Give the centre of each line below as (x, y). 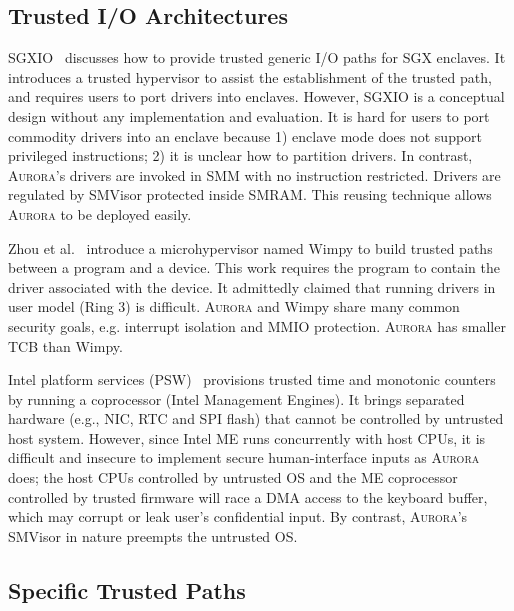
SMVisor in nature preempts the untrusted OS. (153, 535)
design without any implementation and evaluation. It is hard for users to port (249, 115)
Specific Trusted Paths (127, 589)
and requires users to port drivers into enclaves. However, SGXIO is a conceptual (256, 96)
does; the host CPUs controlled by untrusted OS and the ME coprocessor (233, 477)
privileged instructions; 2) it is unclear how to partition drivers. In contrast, (240, 155)
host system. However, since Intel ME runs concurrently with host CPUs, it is (247, 437)
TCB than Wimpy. (65, 345)
